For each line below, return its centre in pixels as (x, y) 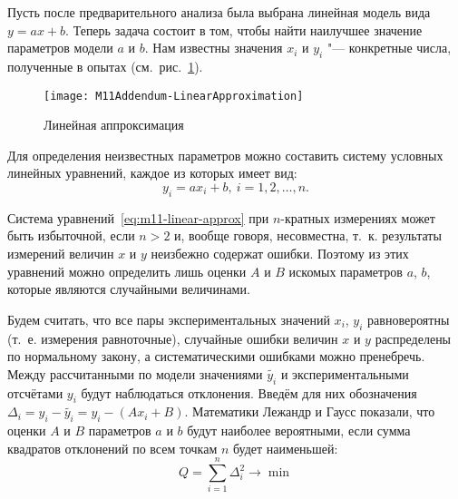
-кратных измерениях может (358, 217)
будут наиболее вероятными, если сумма (299, 431)
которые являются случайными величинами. (129, 289)
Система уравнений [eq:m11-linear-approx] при (138, 217)
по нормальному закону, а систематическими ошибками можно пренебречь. (216, 356)
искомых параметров (346, 271)
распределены (413, 338)
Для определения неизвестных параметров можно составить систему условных (225, 155)
